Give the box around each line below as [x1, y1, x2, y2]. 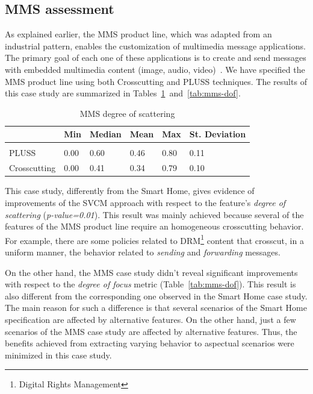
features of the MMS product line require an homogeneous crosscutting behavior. [5, 220, 304, 233]
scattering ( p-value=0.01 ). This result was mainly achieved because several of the [5, 208, 304, 220]
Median [89, 128, 122, 140]
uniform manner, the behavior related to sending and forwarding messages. [5, 246, 280, 258]
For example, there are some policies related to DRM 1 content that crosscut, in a [5, 232, 304, 246]
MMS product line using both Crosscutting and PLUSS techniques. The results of [5, 75, 307, 87]
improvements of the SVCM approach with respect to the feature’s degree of [5, 196, 286, 208]
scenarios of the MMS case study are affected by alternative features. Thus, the [5, 325, 297, 337]
